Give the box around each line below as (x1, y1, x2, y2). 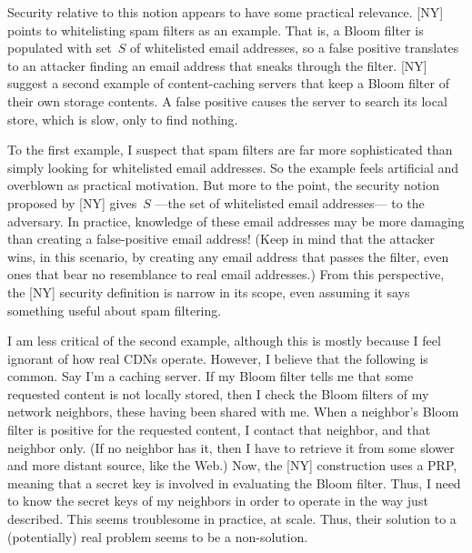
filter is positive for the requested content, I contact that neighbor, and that (7, 420, 431, 439)
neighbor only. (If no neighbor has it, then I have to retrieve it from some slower (7, 437, 455, 457)
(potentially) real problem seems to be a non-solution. (7, 527, 308, 546)
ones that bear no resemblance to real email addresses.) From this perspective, (7, 265, 445, 284)
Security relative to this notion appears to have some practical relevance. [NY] (7, 3, 444, 21)
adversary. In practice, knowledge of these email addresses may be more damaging (7, 211, 465, 230)
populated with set (7, 38, 112, 57)
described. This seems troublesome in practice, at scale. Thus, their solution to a (7, 509, 457, 528)
